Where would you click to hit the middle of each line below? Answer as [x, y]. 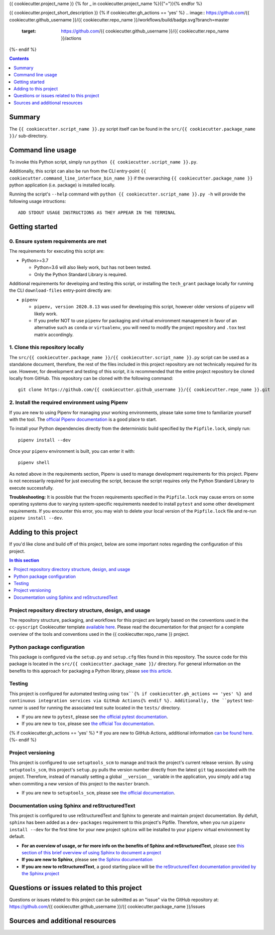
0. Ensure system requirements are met [58, 241]
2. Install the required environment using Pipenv [69, 402]
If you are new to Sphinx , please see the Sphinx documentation [87, 860]
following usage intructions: [38, 201]
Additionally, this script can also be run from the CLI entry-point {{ [78, 171]
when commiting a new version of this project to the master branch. [79, 783]
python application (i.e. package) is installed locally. [62, 185]
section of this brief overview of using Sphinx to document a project [91, 852]
